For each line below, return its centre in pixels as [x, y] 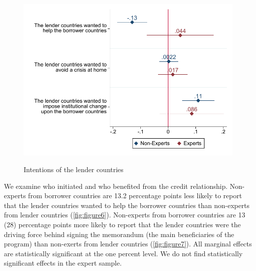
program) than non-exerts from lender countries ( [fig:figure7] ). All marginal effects [128, 244]
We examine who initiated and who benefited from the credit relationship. [116, 186]
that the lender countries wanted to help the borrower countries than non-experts [127, 205]
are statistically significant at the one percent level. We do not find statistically [123, 253]
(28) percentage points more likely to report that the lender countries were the [123, 224]
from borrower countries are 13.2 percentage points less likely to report [135, 196]
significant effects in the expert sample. [63, 263]
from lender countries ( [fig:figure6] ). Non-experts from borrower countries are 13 [125, 215]
